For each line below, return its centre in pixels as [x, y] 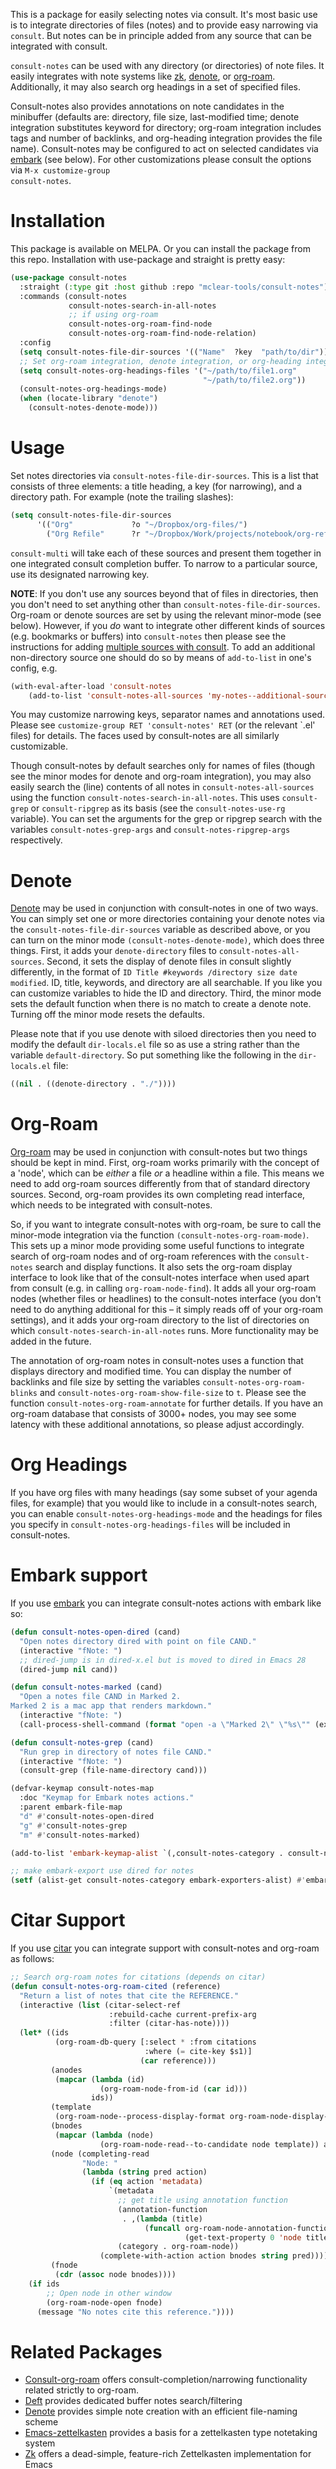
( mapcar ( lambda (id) [99, 2079]
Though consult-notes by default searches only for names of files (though [163, 766]
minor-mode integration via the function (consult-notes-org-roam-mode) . [160, 1235]
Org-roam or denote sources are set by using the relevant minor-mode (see [166, 615]
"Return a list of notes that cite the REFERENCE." [129, 1995]
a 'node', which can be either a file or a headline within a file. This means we [167, 1173]
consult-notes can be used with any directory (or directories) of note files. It [167, 65]
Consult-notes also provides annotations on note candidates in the [147, 106]
